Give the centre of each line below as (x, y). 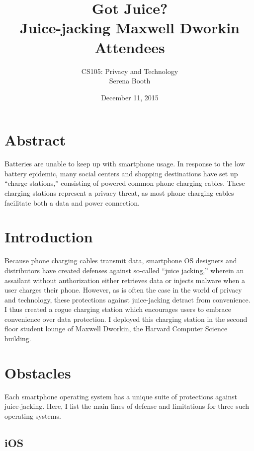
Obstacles (38, 372)
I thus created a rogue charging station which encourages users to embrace (118, 309)
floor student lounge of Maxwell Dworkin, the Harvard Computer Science (116, 329)
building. (18, 338)
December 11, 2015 (130, 97)
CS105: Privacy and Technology (130, 71)
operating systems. (33, 415)
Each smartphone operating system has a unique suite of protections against (121, 396)
